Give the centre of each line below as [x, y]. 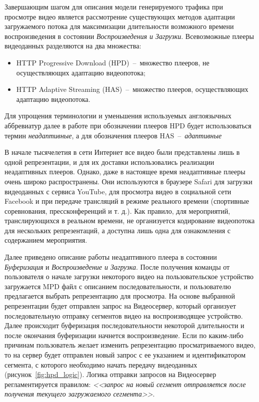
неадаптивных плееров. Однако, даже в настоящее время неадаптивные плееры [125, 172]
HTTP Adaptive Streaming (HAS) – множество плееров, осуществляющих [132, 89]
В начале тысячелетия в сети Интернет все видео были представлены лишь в [122, 152]
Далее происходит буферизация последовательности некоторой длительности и [124, 325]
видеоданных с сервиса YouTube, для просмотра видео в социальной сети [118, 191]
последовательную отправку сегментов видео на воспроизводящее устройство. [124, 315]
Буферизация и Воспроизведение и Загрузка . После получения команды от [117, 266]
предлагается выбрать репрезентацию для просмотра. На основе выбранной [120, 296]
